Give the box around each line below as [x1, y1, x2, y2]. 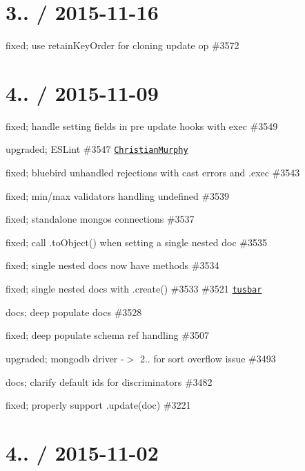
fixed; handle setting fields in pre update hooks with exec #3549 [6, 118, 278, 133]
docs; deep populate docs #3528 [6, 304, 142, 319]
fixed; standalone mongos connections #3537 [6, 212, 195, 226]
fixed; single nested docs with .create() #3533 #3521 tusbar [6, 281, 262, 296]
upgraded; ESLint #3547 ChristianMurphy [6, 142, 188, 156]
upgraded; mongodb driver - [6, 351, 124, 365]
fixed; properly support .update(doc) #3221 [6, 398, 191, 412]
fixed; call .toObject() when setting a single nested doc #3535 [6, 234, 268, 249]
